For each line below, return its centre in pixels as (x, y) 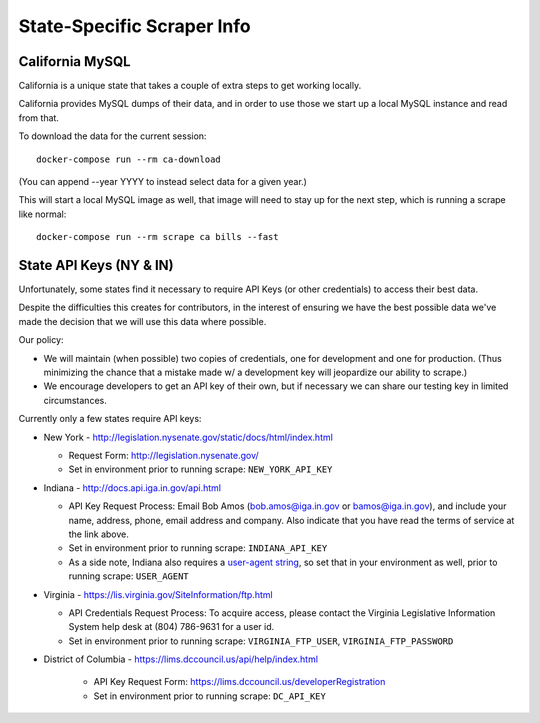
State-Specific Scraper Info (134, 26)
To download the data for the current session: (112, 136)
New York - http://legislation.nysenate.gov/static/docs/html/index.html (188, 437)
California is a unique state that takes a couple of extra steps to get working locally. (190, 86)
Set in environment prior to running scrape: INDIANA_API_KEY (198, 548)
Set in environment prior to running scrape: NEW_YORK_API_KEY (200, 469)
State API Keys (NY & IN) (96, 265)
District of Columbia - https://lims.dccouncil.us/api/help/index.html (181, 659)
